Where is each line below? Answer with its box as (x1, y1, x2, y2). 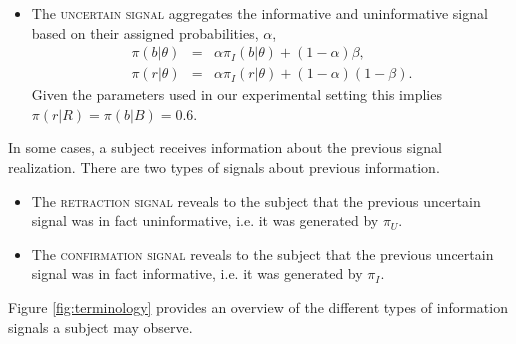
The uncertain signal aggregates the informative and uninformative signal (31, 3, 488, 23)
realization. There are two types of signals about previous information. (8, 157, 440, 178)
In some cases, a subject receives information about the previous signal (8, 137, 442, 158)
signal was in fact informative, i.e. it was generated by (31, 263, 363, 284)
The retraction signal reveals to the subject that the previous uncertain (31, 190, 481, 211)
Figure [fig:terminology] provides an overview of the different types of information (8, 297, 508, 317)
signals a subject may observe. (8, 316, 193, 337)
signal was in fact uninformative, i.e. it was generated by (31, 210, 379, 231)
